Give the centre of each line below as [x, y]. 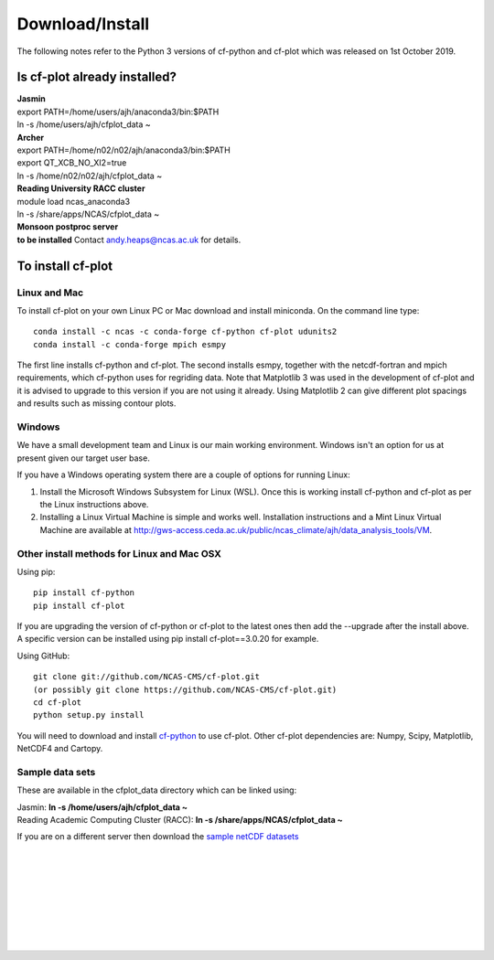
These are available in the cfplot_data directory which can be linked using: [157, 790]
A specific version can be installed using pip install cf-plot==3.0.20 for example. [168, 639]
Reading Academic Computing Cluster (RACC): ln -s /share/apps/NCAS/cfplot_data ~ [180, 820]
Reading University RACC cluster [81, 188]
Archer [31, 137]
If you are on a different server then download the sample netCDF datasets [158, 837]
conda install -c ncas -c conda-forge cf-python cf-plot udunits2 [185, 332]
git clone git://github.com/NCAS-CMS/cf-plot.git [147, 677]
